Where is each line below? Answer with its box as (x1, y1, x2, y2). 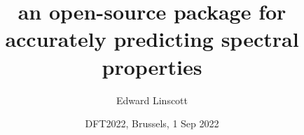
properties (102, 52, 202, 80)
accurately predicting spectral (5, 24, 299, 53)
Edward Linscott (116, 92, 188, 107)
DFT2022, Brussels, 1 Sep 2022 (85, 116, 219, 131)
